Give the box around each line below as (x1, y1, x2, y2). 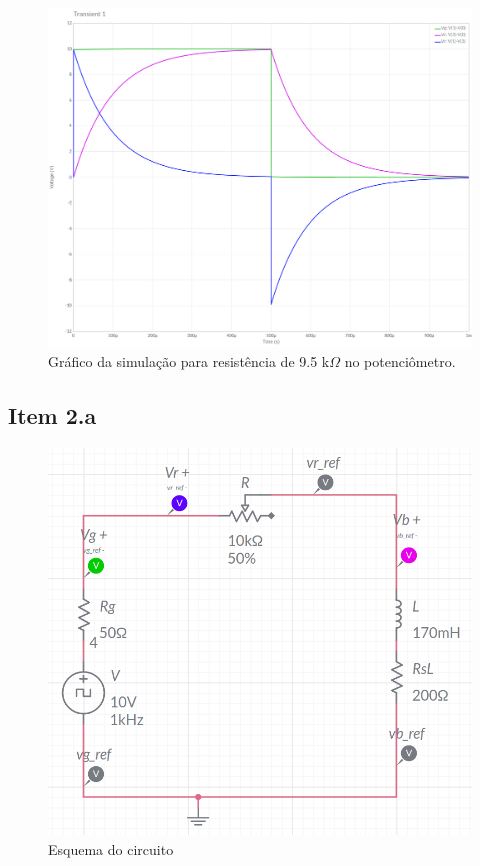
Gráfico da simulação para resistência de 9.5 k (48, 350, 330, 371)
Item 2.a (8, 399, 97, 430)
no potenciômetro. (344, 350, 456, 371)
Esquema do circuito (48, 838, 174, 859)
